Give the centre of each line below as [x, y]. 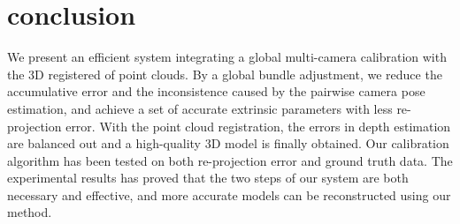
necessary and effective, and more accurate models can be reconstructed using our [229, 194]
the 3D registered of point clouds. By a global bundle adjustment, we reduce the [225, 74]
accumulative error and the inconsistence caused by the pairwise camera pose [216, 91]
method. [30, 212]
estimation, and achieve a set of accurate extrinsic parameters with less [200, 108]
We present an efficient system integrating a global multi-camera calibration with [227, 57]
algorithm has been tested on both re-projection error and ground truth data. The [230, 160]
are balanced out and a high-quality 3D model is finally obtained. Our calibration [228, 143]
